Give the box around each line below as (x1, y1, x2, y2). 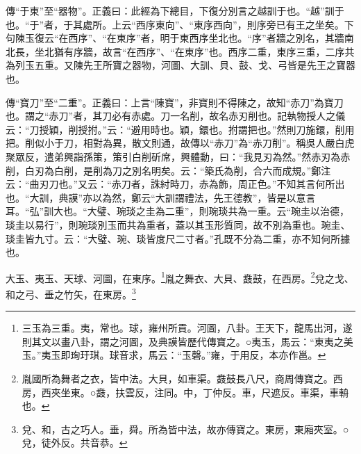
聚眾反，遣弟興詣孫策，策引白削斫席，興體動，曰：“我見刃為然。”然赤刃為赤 (6, 149, 351, 163)
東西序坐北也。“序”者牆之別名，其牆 (179, 31, 344, 45)
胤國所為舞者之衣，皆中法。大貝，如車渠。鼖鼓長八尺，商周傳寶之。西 (22, 371, 343, 385)
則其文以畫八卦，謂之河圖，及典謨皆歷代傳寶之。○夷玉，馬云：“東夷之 (22, 334, 344, 348)
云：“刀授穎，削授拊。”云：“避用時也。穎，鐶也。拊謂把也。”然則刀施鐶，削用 (6, 122, 355, 136)
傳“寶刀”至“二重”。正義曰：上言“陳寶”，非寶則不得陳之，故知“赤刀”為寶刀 (6, 95, 344, 109)
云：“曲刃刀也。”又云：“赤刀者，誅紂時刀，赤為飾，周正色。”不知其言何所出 (6, 177, 345, 191)
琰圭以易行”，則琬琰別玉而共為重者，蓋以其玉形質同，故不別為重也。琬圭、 (6, 217, 351, 232)
